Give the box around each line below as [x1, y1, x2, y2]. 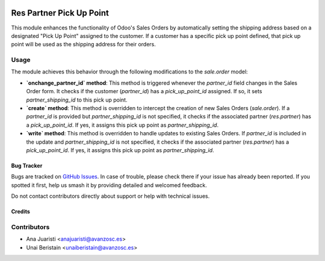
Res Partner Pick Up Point [11, 8, 110, 18]
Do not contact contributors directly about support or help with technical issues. [11, 192, 210, 200]
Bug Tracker [11, 162, 43, 169]
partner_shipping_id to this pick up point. [26, 96, 128, 103]
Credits [11, 208, 30, 215]
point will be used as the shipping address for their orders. [11, 41, 156, 48]
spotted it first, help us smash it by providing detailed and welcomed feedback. [11, 181, 207, 189]
